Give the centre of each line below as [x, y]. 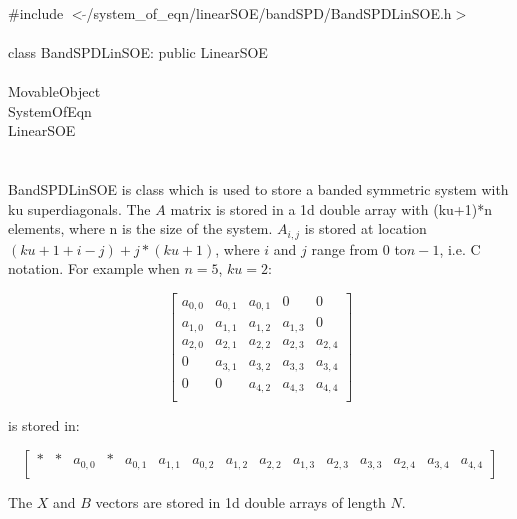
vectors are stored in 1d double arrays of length [240, 501]
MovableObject [54, 90]
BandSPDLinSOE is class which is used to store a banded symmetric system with [258, 188]
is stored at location [365, 228]
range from [345, 248]
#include [36, 12]
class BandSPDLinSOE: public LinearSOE [138, 51]
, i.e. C [460, 248]
